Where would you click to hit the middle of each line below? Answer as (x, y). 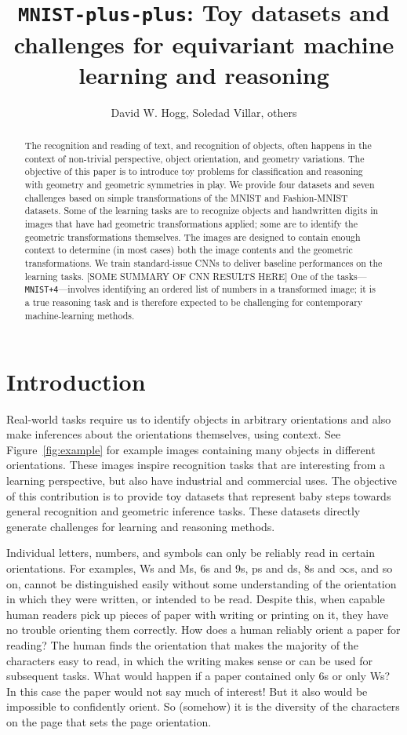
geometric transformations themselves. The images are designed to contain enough (193, 237)
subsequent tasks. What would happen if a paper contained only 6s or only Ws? (198, 676)
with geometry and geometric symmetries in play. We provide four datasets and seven (200, 184)
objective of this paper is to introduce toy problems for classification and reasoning (194, 171)
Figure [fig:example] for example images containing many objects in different (191, 449)
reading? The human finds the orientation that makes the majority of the (183, 644)
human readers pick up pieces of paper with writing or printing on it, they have (198, 614)
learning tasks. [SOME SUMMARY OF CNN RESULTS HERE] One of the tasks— (196, 276)
